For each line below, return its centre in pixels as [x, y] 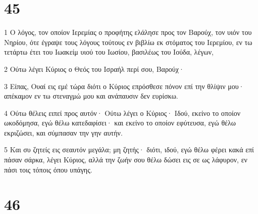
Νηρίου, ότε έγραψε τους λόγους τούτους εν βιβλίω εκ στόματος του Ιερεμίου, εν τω [128, 42]
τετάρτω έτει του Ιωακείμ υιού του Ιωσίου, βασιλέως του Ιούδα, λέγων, [109, 52]
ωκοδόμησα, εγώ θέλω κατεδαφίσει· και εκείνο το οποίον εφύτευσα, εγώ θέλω [120, 123]
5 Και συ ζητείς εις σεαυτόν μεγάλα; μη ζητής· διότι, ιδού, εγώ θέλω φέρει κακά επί [129, 149]
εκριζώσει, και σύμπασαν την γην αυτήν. [63, 132]
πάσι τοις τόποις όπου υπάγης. [48, 169]
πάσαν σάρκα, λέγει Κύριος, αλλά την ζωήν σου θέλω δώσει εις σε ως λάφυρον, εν [126, 160]
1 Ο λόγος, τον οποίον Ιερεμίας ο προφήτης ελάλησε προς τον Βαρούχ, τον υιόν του [128, 32]
